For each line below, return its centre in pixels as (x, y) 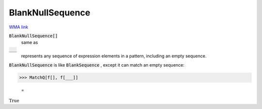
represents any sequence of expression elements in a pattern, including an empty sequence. (114, 56)
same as (30, 42)
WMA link (19, 27)
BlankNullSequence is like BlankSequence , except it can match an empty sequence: (97, 65)
